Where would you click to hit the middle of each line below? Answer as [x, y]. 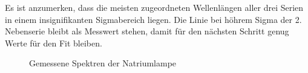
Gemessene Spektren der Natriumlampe [103, 63]
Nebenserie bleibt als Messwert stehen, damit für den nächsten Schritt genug [147, 31]
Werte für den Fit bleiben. [54, 43]
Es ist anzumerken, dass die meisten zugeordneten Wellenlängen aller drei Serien [154, 7]
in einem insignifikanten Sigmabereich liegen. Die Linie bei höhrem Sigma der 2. [153, 19]
